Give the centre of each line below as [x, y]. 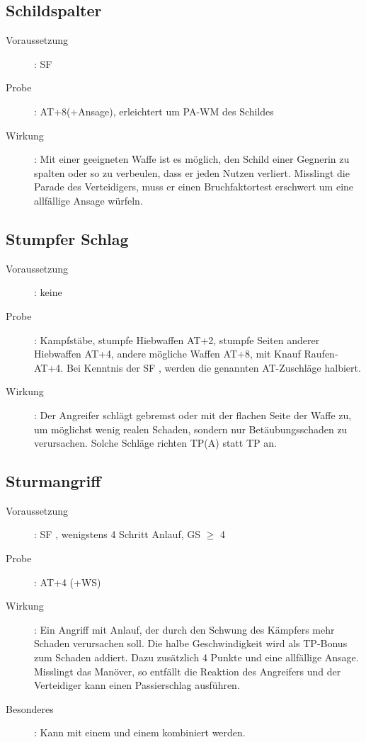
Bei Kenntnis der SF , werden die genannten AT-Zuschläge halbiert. [213, 367]
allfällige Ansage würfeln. [88, 200]
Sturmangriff [53, 481]
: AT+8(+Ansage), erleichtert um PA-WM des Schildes [154, 111]
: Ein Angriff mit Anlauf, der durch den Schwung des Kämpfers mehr [184, 629]
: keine [48, 292]
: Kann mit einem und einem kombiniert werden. [140, 732]
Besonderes [30, 708]
